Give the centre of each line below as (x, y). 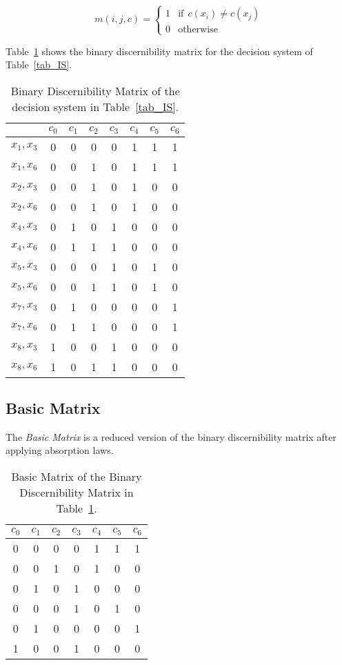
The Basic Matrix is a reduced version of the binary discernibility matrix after (171, 436)
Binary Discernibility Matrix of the (95, 90)
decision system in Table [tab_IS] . (95, 106)
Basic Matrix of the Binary (77, 477)
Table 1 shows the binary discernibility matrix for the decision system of (159, 51)
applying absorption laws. (60, 450)
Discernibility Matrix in (77, 493)
